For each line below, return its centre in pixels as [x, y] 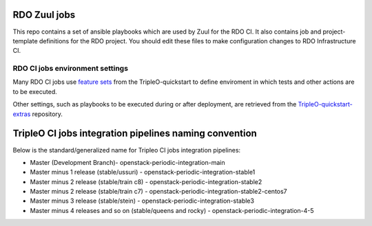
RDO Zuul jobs [44, 15]
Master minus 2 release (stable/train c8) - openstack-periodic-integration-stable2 [146, 181]
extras [22, 114]
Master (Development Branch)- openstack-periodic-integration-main [127, 162]
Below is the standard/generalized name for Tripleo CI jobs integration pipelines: [127, 150]
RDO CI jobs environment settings [71, 69]
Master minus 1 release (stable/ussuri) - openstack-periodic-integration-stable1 [143, 172]
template [25, 41]
